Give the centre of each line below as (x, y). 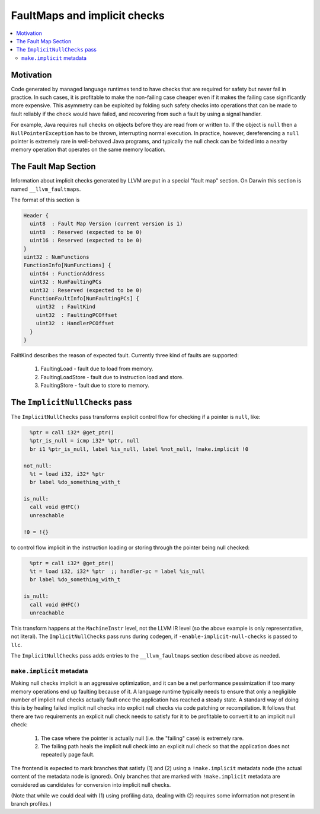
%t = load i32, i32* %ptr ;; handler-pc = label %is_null (117, 571)
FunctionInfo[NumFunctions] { (67, 265)
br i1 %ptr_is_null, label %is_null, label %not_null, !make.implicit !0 (139, 449)
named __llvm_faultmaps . (46, 189)
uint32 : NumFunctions (56, 257)
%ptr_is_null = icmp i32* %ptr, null (84, 441)
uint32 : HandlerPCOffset (75, 323)
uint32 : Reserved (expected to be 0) (86, 290)
